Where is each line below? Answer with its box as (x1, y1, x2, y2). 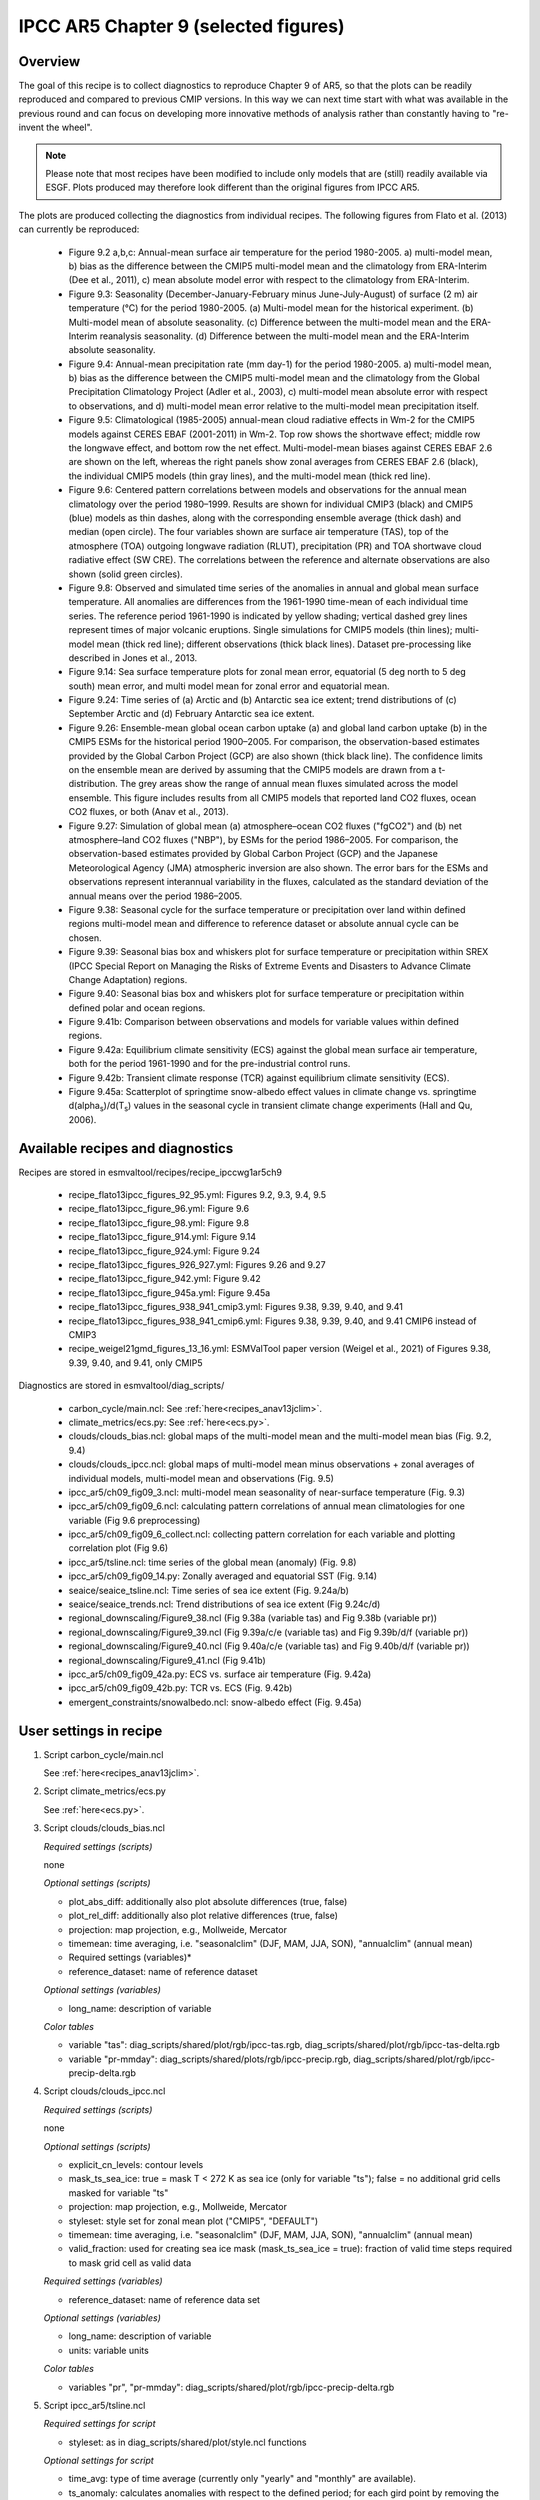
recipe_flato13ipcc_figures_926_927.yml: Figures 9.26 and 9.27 (68, 1259, 326, 1271)
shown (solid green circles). (68, 568, 184, 580)
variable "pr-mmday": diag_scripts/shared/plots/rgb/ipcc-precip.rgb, (68, 2053, 352, 2065)
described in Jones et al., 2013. (68, 651, 198, 664)
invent (18, 121, 45, 134)
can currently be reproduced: (18, 223, 140, 235)
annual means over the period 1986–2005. (68, 890, 243, 902)
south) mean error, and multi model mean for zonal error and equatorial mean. (68, 680, 390, 692)
